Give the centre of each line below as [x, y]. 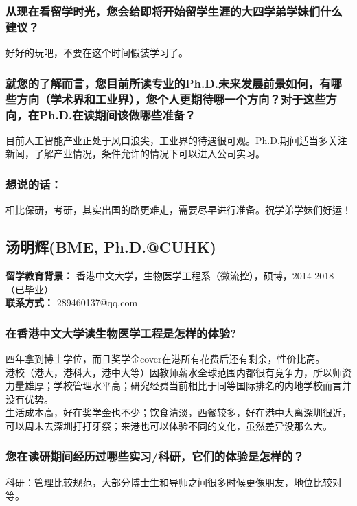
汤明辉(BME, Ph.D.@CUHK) [111, 247]
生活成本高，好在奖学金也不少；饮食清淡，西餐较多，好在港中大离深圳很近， [178, 412]
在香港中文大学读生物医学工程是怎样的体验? [121, 333]
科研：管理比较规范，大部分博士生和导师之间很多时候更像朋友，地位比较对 [174, 482]
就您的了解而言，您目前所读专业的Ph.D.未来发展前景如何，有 [168, 83]
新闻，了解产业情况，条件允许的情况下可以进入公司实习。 [135, 153]
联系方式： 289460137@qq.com [72, 302]
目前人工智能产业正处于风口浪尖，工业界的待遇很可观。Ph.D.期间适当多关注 [176, 140]
